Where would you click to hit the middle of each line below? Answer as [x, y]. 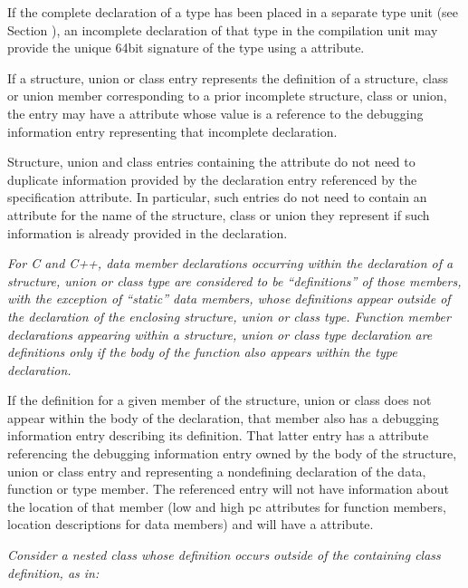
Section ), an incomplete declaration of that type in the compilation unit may [223, 29]
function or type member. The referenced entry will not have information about [228, 489]
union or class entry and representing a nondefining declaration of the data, [217, 471]
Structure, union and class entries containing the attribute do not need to [211, 162]
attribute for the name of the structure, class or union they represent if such [219, 214]
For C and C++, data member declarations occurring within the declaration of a [230, 263]
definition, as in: [53, 572]
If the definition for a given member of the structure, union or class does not [220, 400]
